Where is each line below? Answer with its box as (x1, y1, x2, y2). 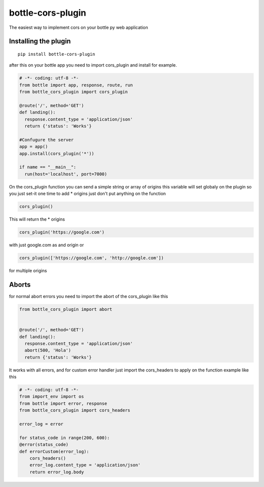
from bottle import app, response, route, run (19, 82, 133, 88)
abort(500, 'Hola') (24, 348, 71, 353)
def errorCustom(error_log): (19, 448, 89, 454)
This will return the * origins (9, 216, 66, 222)
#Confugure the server (19, 137, 74, 142)
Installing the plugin (9, 37, 71, 46)
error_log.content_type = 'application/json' (29, 463, 141, 468)
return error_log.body (29, 469, 84, 475)
